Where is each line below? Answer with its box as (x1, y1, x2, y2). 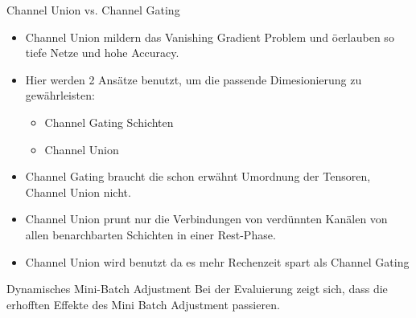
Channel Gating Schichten (44, 113, 174, 130)
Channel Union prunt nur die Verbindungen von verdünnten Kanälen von (25, 210, 388, 227)
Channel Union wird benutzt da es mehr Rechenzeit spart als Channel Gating (25, 253, 410, 270)
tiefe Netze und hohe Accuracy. (25, 44, 179, 61)
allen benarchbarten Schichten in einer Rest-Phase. (25, 226, 276, 243)
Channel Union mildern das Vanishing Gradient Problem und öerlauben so (25, 28, 394, 45)
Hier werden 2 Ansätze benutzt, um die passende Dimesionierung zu (25, 71, 362, 88)
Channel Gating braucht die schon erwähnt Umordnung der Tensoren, (25, 168, 371, 185)
